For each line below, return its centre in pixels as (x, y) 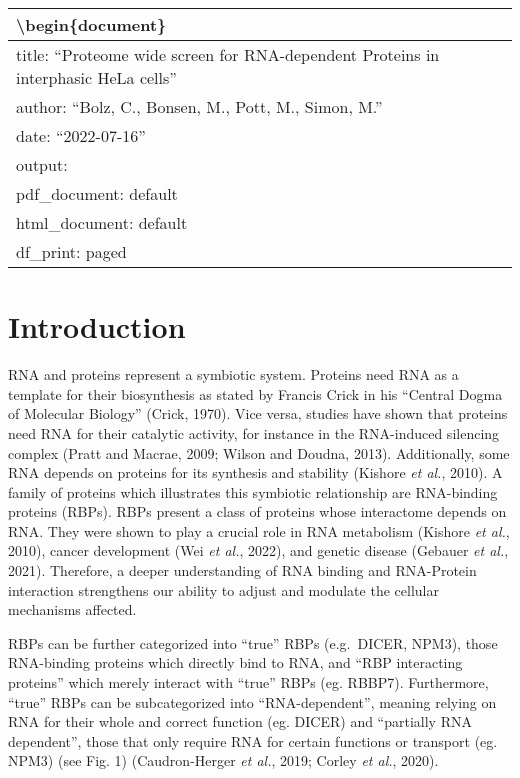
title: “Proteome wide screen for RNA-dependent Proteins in (228, 54)
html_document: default (102, 222)
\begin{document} (91, 24)
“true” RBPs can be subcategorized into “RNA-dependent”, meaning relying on (252, 701)
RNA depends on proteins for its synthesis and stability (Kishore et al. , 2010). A (255, 472)
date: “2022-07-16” (81, 135)
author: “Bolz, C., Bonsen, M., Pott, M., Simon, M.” (199, 106)
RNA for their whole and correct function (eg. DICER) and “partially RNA (240, 721)
